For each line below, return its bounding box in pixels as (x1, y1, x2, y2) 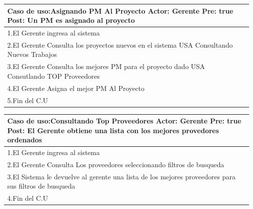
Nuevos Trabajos (7, 49, 57, 59)
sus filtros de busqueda (7, 181, 75, 191)
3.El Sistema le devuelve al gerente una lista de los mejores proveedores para (7, 171, 235, 181)
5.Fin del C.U (7, 95, 48, 105)
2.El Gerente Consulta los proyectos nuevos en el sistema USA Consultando (7, 39, 233, 50)
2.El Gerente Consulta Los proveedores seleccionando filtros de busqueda (7, 159, 224, 169)
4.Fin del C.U (7, 193, 48, 203)
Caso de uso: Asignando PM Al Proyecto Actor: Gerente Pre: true (7, 5, 234, 16)
